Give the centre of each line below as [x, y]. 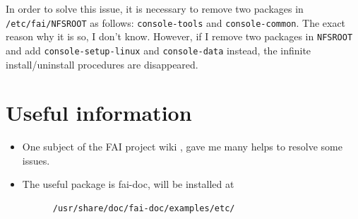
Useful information [99, 113]
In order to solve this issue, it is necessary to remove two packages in [155, 8]
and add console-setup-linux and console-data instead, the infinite [159, 50]
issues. [36, 160]
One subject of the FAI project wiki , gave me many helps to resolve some [182, 147]
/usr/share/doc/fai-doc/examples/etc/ [144, 209]
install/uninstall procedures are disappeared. [102, 64]
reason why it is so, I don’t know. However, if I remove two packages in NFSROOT [179, 36]
